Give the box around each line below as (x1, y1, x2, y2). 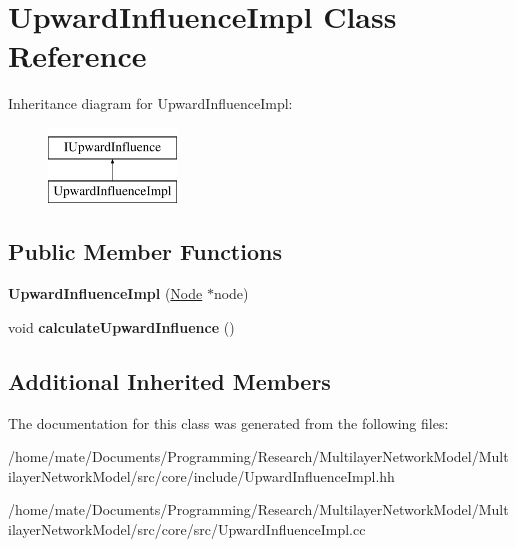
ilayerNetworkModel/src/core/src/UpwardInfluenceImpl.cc (8, 519, 366, 540)
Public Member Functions (8, 236, 282, 267)
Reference (8, 35, 147, 76)
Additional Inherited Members (8, 365, 331, 396)
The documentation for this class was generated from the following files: (8, 412, 449, 433)
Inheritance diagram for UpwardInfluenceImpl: (8, 93, 293, 114)
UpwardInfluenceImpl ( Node (8, 283, 203, 304)
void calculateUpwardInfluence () (8, 316, 235, 337)
